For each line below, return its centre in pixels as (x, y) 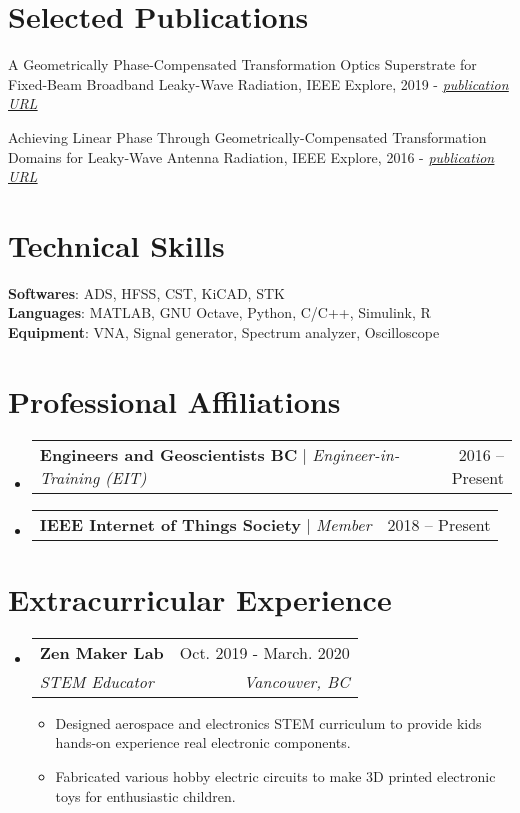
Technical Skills (116, 244)
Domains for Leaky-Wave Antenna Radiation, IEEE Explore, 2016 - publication (251, 156)
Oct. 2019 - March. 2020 (264, 652)
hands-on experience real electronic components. (203, 742)
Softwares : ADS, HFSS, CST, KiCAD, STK (146, 292)
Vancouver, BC (296, 681)
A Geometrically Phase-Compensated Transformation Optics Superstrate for (242, 64)
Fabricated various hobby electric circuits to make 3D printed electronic (275, 776)
